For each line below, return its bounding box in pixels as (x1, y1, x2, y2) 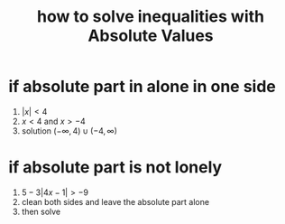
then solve (21, 206, 61, 217)
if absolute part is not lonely (8, 157, 223, 178)
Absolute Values (87, 25, 214, 46)
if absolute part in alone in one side (8, 77, 277, 97)
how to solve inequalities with (36, 6, 265, 27)
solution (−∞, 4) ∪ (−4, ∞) (21, 125, 118, 136)
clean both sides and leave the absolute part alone (21, 196, 209, 207)
